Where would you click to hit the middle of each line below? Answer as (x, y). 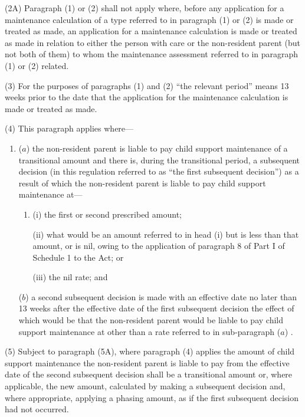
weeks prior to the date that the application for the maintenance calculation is (147, 97)
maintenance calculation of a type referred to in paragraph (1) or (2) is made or (149, 19)
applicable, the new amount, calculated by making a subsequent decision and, (145, 386)
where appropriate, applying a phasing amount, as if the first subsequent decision (152, 397)
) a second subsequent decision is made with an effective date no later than (161, 296)
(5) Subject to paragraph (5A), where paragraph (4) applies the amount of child (150, 351)
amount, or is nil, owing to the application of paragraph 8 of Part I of (159, 246)
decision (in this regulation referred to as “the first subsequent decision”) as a (159, 171)
